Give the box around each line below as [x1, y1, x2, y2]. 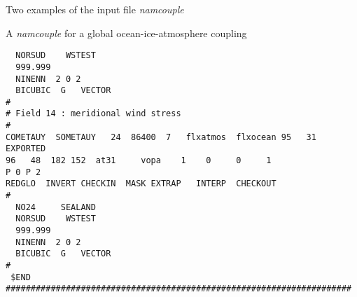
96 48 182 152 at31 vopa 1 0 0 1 [6, 156, 272, 166]
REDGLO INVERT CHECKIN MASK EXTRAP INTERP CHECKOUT [6, 179, 276, 189]
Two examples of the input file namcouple [6, 2, 184, 16]
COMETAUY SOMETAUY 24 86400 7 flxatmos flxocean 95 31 [6, 132, 316, 142]
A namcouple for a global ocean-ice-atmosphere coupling [6, 25, 247, 40]
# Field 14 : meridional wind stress [6, 109, 181, 119]
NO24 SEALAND [15, 202, 96, 212]
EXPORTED [6, 144, 46, 154]
